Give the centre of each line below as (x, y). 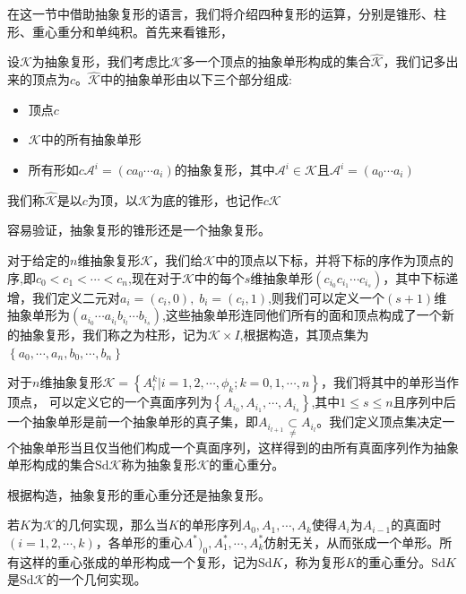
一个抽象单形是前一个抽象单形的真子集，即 (133, 422)
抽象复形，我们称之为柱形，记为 (113, 335)
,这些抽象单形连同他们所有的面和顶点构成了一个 (302, 315)
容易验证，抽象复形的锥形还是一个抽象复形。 (139, 230)
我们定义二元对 (76, 297)
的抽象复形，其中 (224, 169)
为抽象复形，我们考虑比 (101, 61)
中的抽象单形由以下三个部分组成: (196, 79)
